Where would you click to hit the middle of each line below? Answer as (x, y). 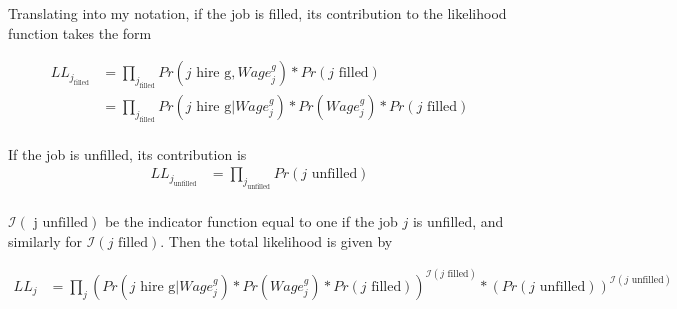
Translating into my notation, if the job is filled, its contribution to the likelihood (257, 13)
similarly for (45, 240)
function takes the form (80, 32)
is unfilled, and (458, 221)
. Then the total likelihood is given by (276, 240)
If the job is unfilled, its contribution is (127, 153)
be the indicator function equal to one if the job (251, 221)
